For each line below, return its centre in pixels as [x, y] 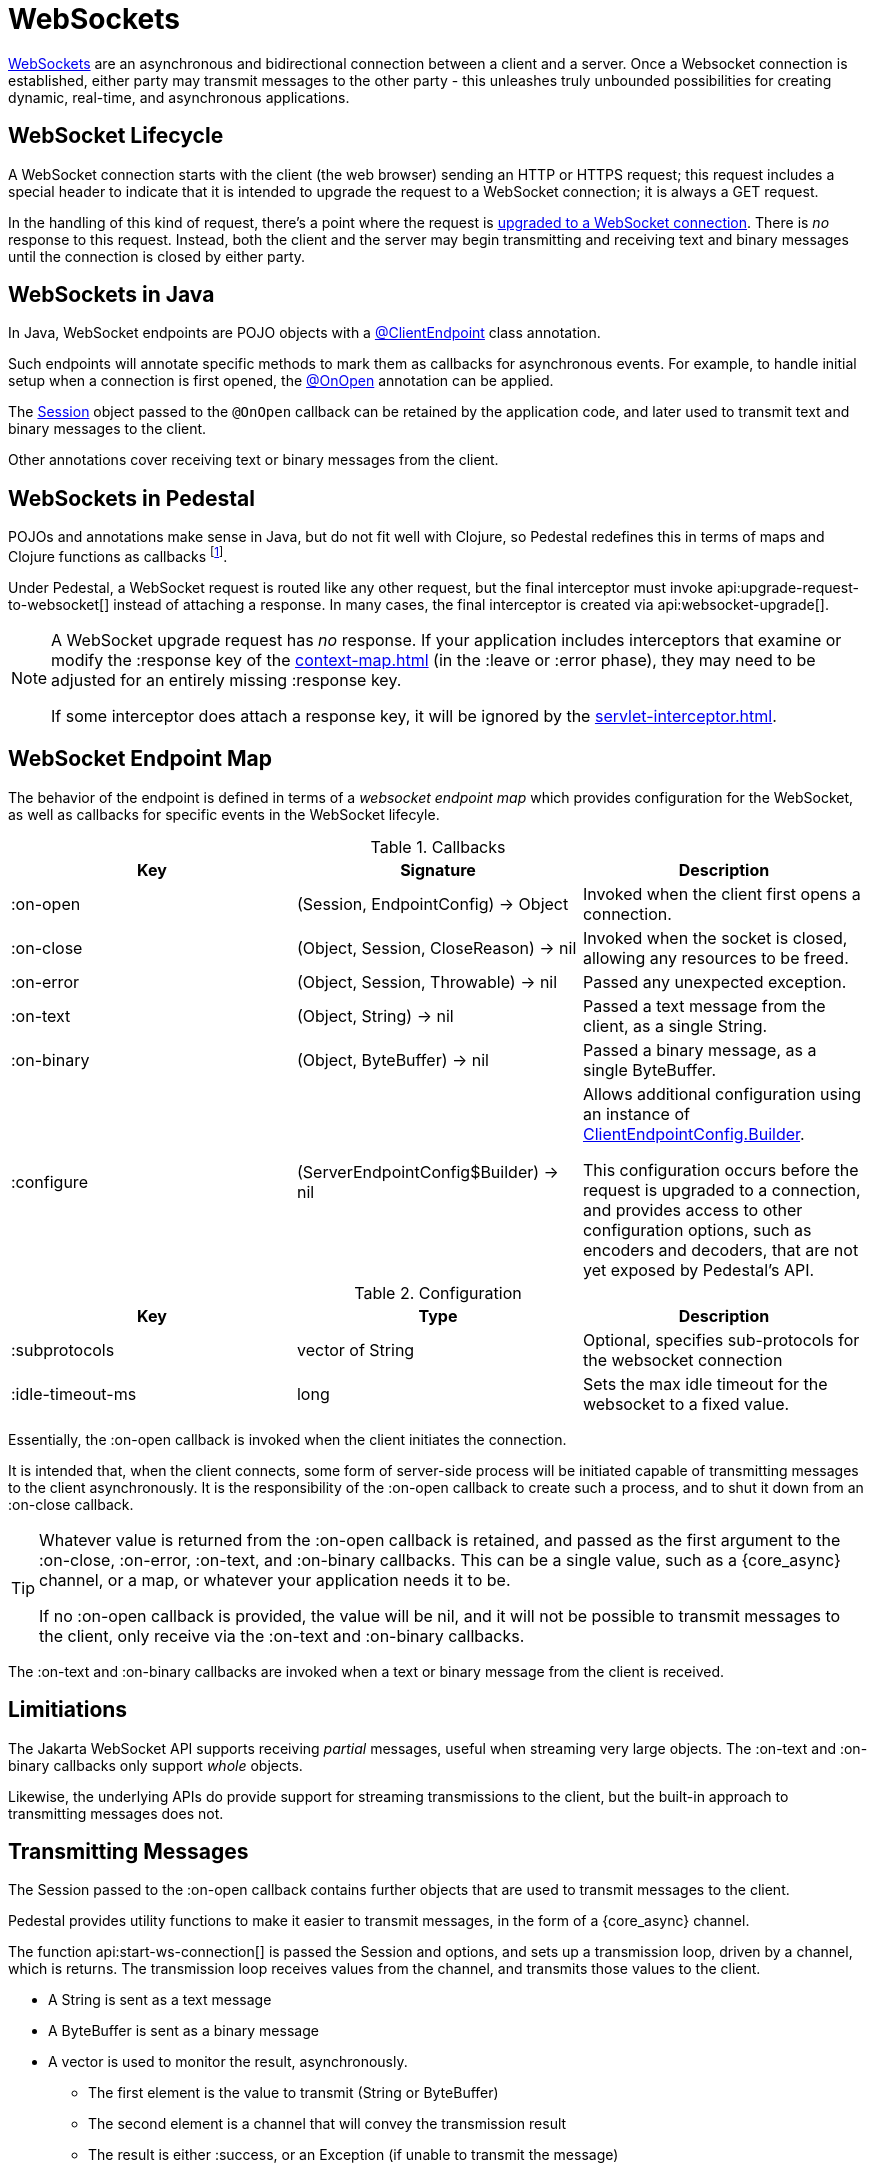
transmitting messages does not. [116, 1813]
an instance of [636, 1113]
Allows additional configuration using [722, 1093]
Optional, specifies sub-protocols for [721, 1339]
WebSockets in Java [111, 295]
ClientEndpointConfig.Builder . [693, 1133]
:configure [49, 1181]
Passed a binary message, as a [699, 1049]
